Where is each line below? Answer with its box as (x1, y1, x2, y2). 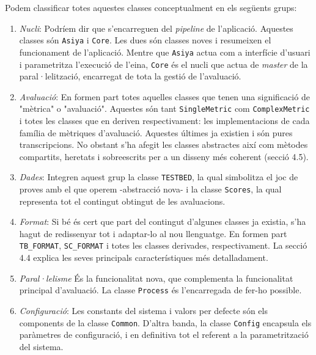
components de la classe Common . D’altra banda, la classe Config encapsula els (19, 316, 312, 329)
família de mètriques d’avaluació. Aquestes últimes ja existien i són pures (19, 126, 293, 139)
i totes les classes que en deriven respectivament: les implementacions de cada (19, 114, 310, 126)
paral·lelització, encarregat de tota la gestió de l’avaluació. (19, 70, 241, 82)
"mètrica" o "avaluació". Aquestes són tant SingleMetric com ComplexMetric (19, 102, 310, 115)
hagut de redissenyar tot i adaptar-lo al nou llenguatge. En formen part (19, 227, 287, 240)
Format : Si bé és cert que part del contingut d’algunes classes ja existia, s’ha (19, 215, 306, 228)
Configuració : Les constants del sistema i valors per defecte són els (19, 304, 268, 317)
